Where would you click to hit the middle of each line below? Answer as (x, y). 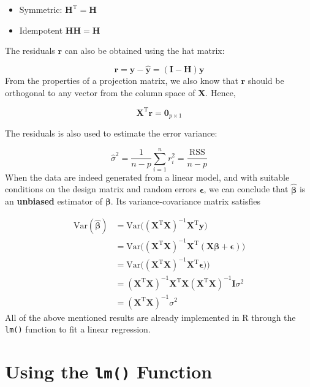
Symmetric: (41, 9)
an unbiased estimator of (54, 201)
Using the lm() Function (109, 371)
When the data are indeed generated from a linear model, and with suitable (147, 177)
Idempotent (41, 30)
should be (266, 80)
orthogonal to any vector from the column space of (100, 92)
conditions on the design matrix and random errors (101, 189)
